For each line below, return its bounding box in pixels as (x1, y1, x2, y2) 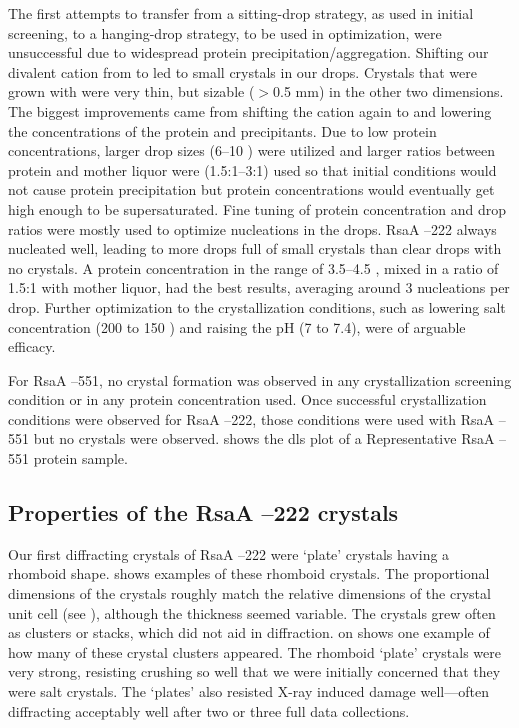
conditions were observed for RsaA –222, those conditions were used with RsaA (8, 408, 494, 429)
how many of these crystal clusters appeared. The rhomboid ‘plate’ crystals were (8, 641, 501, 662)
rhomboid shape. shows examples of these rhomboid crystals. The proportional (8, 563, 490, 584)
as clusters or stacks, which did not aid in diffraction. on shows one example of (8, 622, 490, 643)
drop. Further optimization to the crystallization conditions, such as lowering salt (8, 296, 506, 317)
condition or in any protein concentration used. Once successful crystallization (8, 389, 487, 410)
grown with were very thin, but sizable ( (8, 81, 255, 102)
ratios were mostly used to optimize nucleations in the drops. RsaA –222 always (8, 218, 497, 239)
